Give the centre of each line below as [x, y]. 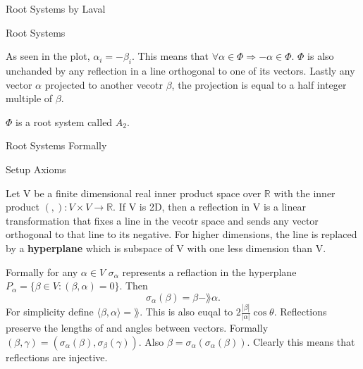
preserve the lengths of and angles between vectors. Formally [137, 328]
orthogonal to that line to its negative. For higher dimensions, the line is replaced [181, 234]
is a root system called [64, 121]
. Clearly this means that [301, 341]
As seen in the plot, [48, 56]
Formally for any [42, 271]
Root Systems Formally [56, 145]
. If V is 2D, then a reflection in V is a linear [209, 207]
